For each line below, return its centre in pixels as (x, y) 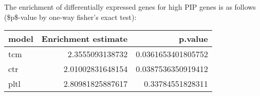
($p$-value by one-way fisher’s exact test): (70, 17)
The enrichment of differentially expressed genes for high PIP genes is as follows (130, 7)
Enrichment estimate (85, 39)
